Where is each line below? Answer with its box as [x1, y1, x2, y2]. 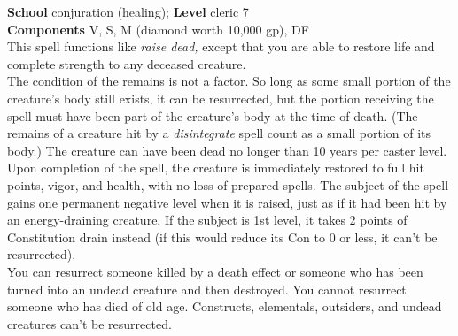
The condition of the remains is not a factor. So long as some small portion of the [7, 72, 451, 90]
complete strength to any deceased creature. [7, 54, 246, 73]
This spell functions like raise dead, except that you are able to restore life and [7, 37, 435, 56]
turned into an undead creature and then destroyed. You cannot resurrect [7, 279, 407, 298]
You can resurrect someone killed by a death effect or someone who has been [7, 262, 423, 280]
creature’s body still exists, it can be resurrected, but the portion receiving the [7, 88, 434, 107]
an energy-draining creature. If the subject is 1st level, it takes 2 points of [7, 210, 408, 229]
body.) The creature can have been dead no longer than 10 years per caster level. [7, 141, 447, 159]
